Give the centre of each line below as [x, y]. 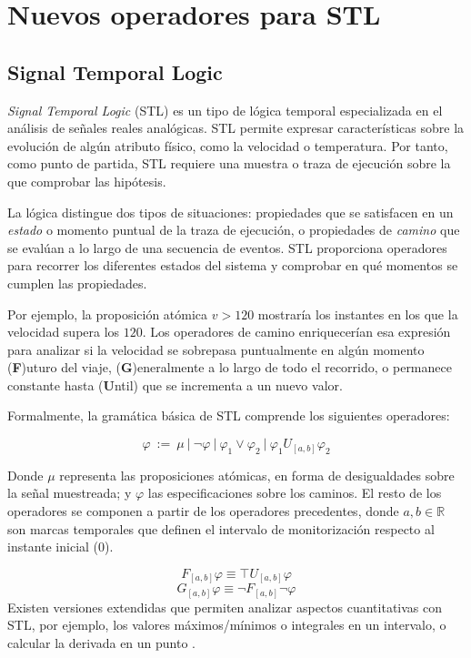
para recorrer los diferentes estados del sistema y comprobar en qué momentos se [233, 265]
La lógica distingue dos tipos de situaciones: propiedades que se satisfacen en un [230, 212]
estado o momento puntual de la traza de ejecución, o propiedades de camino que [234, 230]
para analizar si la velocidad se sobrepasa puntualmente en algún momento [216, 349]
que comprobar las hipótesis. [87, 181]
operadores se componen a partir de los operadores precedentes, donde [203, 511]
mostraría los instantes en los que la [358, 314]
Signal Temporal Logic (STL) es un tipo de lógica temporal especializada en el [225, 110]
